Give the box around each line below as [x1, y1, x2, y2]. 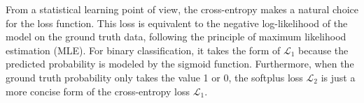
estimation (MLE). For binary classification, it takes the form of [6, 42, 281, 57]
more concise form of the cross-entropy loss [6, 84, 190, 98]
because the [298, 42, 349, 57]
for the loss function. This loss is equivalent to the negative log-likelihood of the [6, 15, 348, 30]
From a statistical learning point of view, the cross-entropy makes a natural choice [6, 2, 358, 16]
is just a [321, 70, 356, 84]
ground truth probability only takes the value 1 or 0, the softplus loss [6, 70, 303, 84]
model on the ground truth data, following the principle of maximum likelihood [6, 29, 346, 44]
